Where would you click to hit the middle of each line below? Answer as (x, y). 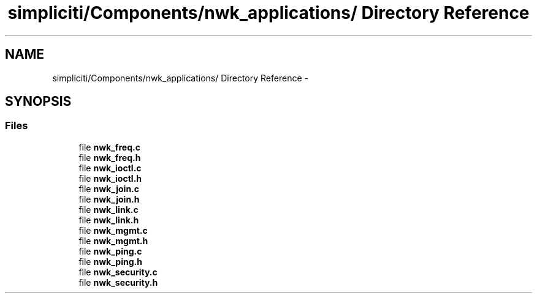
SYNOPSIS (38, 102)
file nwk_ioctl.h (110, 178)
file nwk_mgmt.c (113, 230)
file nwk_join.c (109, 188)
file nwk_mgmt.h (113, 240)
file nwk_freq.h (110, 157)
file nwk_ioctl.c (110, 168)
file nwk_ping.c (110, 251)
